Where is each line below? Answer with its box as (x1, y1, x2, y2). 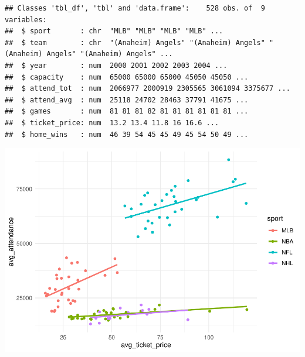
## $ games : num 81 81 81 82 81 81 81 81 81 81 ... (5, 107, 249, 116)
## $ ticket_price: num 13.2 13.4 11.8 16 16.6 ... (5, 118, 219, 127)
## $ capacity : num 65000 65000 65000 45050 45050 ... (5, 73, 249, 81)
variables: (5, 15, 47, 24)
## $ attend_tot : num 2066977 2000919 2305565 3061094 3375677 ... (5, 84, 290, 93)
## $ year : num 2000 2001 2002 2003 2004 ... (5, 61, 228, 70)
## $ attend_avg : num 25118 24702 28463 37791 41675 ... (5, 95, 249, 104)
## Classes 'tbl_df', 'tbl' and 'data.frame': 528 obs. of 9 (5, 4, 265, 12)
